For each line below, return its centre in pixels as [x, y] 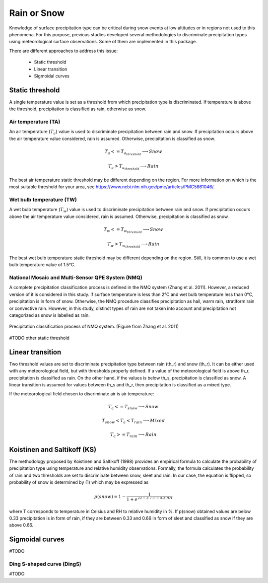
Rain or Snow [37, 13]
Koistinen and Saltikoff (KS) [53, 449]
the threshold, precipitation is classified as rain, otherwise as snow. [78, 109]
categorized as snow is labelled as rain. [50, 315]
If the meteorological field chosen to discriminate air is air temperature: [82, 394]
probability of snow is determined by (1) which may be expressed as [79, 482]
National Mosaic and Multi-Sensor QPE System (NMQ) [76, 278]
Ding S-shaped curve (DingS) [45, 564]
